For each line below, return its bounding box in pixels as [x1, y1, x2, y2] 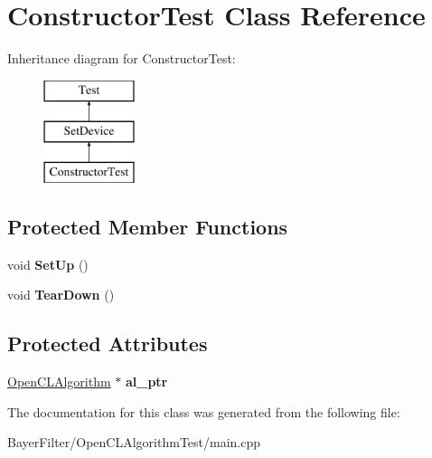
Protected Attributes [7, 329, 208, 358]
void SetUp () [7, 254, 89, 273]
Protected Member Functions [7, 213, 288, 241]
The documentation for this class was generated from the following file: [7, 402, 400, 421]
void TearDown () [7, 285, 115, 304]
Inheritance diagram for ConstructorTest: [7, 49, 236, 68]
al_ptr [125, 372, 168, 391]
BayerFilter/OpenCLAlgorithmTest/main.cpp [7, 433, 261, 452]
